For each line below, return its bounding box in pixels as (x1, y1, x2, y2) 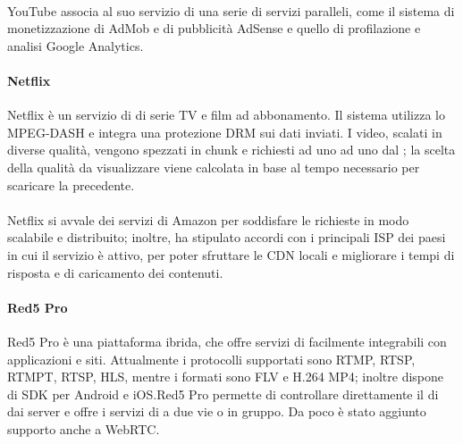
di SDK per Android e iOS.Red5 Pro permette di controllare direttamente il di (7, 384, 439, 403)
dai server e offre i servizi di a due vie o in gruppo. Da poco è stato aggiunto (7, 402, 426, 421)
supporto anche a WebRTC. (7, 419, 160, 438)
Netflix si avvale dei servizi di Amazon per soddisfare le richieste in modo (7, 210, 409, 229)
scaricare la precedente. (7, 175, 135, 194)
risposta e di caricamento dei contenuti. (7, 263, 223, 281)
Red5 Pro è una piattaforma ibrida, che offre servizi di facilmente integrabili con (7, 331, 447, 350)
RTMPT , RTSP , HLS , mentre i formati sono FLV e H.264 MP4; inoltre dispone (7, 367, 444, 386)
